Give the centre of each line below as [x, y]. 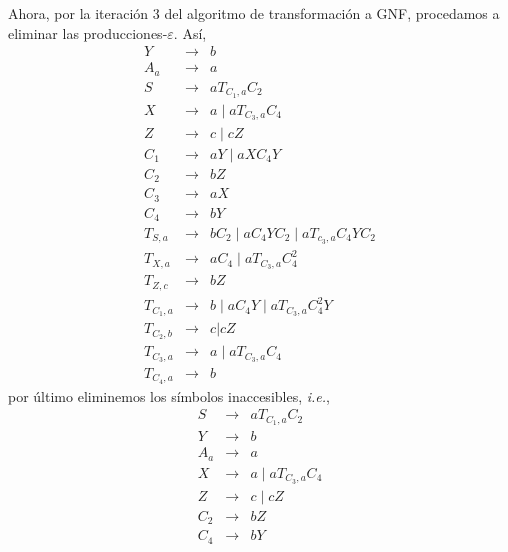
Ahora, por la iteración [78, 13]
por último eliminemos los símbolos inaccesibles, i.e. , [169, 395]
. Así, [190, 32]
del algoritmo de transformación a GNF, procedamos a [332, 13]
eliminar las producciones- [88, 32]
